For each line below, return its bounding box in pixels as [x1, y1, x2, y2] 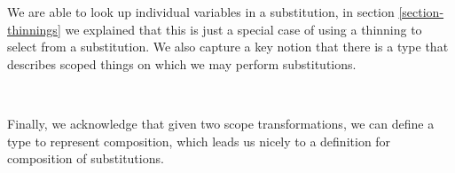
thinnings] [7, 20, 61, 38]
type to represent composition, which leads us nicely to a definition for [7, 131, 391, 150]
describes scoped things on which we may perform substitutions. [7, 54, 357, 73]
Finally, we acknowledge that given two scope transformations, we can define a [7, 114, 435, 132]
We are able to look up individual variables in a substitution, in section [7, 3, 395, 20]
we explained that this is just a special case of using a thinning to [65, 20, 422, 38]
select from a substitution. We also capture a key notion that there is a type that [7, 37, 449, 56]
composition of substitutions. [7, 149, 164, 168]
